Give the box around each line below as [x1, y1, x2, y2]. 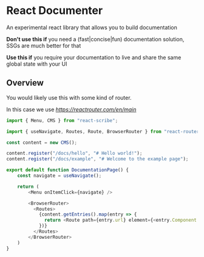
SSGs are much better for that [6, 42, 81, 49]
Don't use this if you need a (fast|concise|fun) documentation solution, [6, 35, 185, 43]
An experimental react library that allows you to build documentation [6, 24, 177, 31]
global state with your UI [6, 60, 68, 67]
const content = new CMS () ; [6, 139, 78, 146]
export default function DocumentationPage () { [6, 167, 129, 173]
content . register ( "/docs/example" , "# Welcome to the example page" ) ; [6, 156, 189, 162]
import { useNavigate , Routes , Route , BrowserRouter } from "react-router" [6, 128, 202, 134]
